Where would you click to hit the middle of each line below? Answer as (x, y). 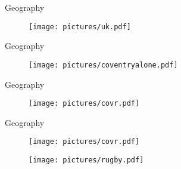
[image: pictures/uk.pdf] (80, 27)
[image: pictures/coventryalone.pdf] (103, 65)
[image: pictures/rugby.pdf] (86, 160)
